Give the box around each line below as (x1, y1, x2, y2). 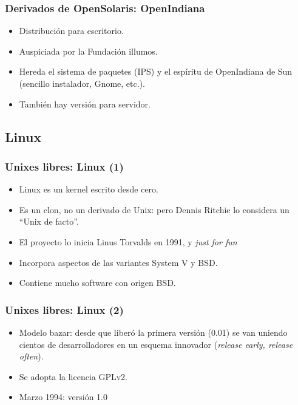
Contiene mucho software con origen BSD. (19, 276, 176, 289)
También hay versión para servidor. (19, 97, 151, 110)
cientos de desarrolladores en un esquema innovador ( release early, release (19, 338, 293, 350)
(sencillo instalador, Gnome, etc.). (19, 77, 145, 89)
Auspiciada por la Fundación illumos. (19, 44, 158, 57)
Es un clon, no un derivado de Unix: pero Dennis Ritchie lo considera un (19, 203, 290, 216)
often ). (19, 350, 44, 362)
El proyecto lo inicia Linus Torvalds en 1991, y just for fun (19, 235, 237, 248)
